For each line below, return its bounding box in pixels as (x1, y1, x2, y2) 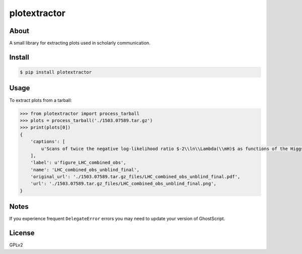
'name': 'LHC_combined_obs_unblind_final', (30, 167, 139, 173)
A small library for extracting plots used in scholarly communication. (9, 40, 150, 46)
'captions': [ (30, 139, 65, 145)
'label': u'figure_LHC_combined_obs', (30, 160, 126, 166)
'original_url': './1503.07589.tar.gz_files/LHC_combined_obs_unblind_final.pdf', (30, 174, 241, 180)
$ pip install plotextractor (20, 69, 92, 75)
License (9, 229, 35, 237)
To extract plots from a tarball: (9, 97, 72, 103)
